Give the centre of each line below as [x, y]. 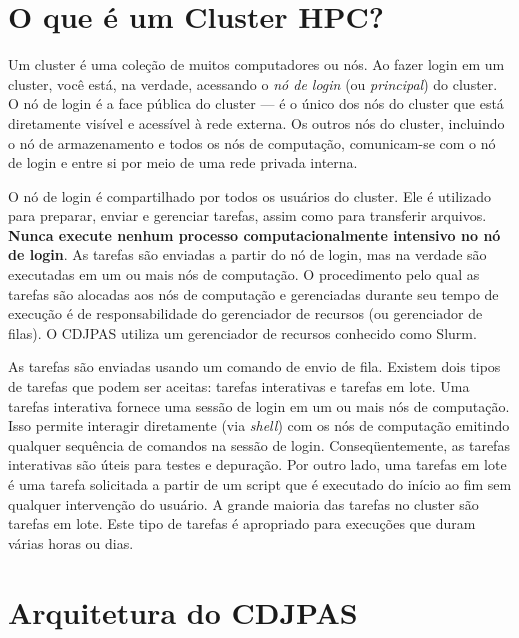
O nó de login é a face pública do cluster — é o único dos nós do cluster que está [256, 103]
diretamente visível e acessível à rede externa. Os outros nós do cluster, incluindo [256, 122]
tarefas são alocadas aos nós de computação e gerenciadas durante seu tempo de [253, 293]
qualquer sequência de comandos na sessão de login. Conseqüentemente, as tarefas [259, 444]
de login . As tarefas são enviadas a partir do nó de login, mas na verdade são [247, 254]
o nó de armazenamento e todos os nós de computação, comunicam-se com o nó [252, 142]
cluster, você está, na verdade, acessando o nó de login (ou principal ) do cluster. [253, 83]
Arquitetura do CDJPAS [183, 611]
